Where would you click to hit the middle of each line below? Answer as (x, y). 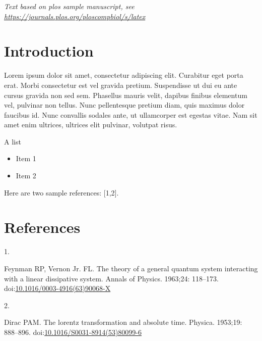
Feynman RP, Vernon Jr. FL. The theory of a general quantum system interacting (131, 268)
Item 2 (26, 176)
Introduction (49, 51)
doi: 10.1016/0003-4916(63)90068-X (57, 288)
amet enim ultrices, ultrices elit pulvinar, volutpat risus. (91, 125)
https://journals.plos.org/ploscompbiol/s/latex (75, 16)
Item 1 (26, 158)
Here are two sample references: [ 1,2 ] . (61, 192)
